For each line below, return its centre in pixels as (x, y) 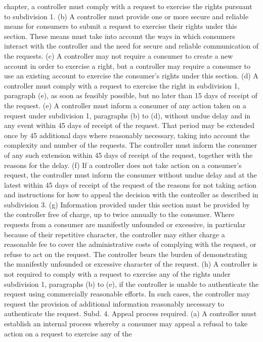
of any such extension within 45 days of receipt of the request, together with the (128, 155)
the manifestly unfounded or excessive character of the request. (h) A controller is (131, 264)
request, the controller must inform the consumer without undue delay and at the (130, 175)
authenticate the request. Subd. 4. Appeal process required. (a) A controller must (130, 313)
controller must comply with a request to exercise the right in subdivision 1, (122, 85)
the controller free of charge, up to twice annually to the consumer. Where (119, 214)
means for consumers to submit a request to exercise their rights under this (121, 26)
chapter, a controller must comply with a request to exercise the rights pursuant (128, 6)
